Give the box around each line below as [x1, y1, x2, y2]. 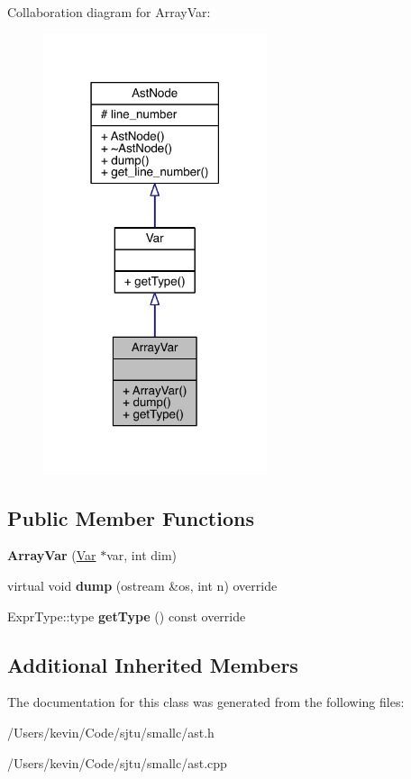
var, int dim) [106, 546, 178, 565]
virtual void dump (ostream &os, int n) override [7, 575, 278, 594]
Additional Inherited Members [7, 650, 298, 678]
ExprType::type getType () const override [7, 606, 246, 625]
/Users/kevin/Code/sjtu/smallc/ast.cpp [7, 753, 227, 772]
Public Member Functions [7, 503, 254, 531]
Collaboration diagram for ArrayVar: [7, 3, 211, 21]
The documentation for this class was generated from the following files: [7, 693, 405, 711]
